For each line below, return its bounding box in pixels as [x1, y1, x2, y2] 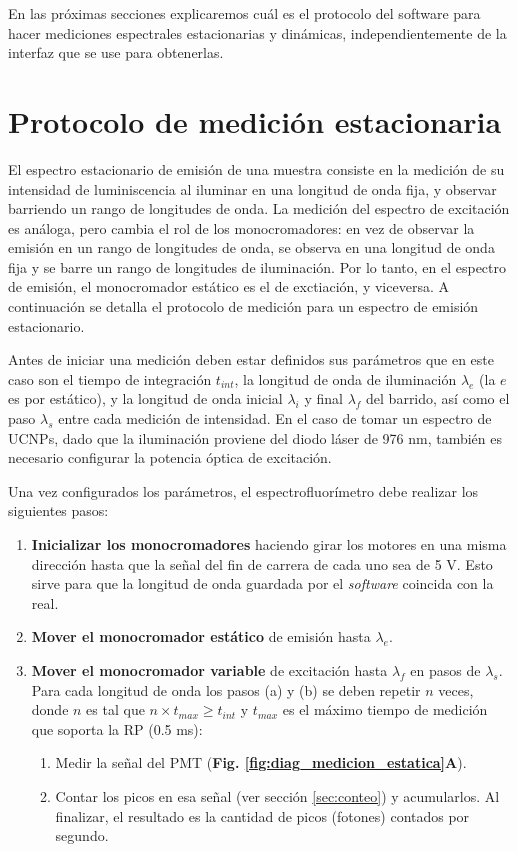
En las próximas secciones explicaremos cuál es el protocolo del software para [8, 3, 481, 23]
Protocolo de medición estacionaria [8, 100, 502, 141]
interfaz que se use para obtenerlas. [8, 42, 224, 63]
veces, [438, 679, 474, 700]
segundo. [55, 825, 109, 846]
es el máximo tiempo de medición [282, 699, 488, 720]
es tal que [86, 699, 145, 720]
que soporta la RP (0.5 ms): [31, 718, 203, 739]
